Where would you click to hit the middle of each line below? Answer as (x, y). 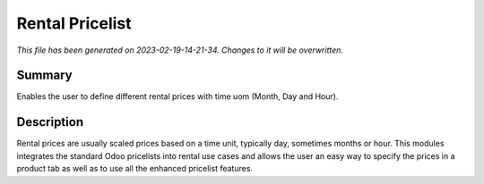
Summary (44, 75)
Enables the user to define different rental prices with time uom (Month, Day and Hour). (177, 96)
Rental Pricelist (74, 23)
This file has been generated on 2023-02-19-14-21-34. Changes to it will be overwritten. (180, 50)
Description (50, 122)
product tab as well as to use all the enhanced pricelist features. (135, 169)
